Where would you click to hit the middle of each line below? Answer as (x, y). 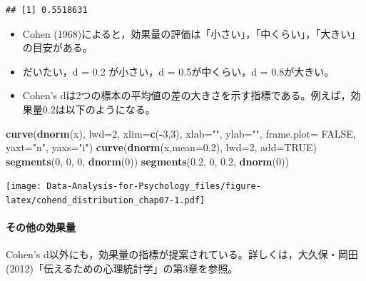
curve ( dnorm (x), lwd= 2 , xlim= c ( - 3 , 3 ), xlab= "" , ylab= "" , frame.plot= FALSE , (181, 133)
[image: (24, 187)
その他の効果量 (41, 227)
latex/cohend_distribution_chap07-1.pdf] (106, 200)
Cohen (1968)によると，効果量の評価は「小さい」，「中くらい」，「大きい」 (192, 33)
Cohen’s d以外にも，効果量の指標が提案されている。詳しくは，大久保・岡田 (182, 254)
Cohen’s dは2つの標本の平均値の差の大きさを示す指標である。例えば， (187, 95)
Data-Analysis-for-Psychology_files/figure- (154, 187)
